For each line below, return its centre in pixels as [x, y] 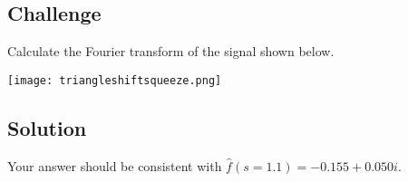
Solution [47, 127]
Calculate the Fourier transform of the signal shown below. [171, 51]
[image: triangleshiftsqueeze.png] [115, 80]
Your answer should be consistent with [115, 165]
